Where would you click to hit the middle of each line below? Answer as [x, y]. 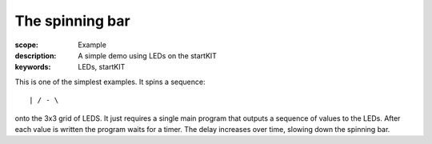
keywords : [33, 67]
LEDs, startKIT [102, 67]
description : [36, 55]
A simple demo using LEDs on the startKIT [148, 55]
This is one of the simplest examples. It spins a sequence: [110, 82]
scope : [27, 45]
